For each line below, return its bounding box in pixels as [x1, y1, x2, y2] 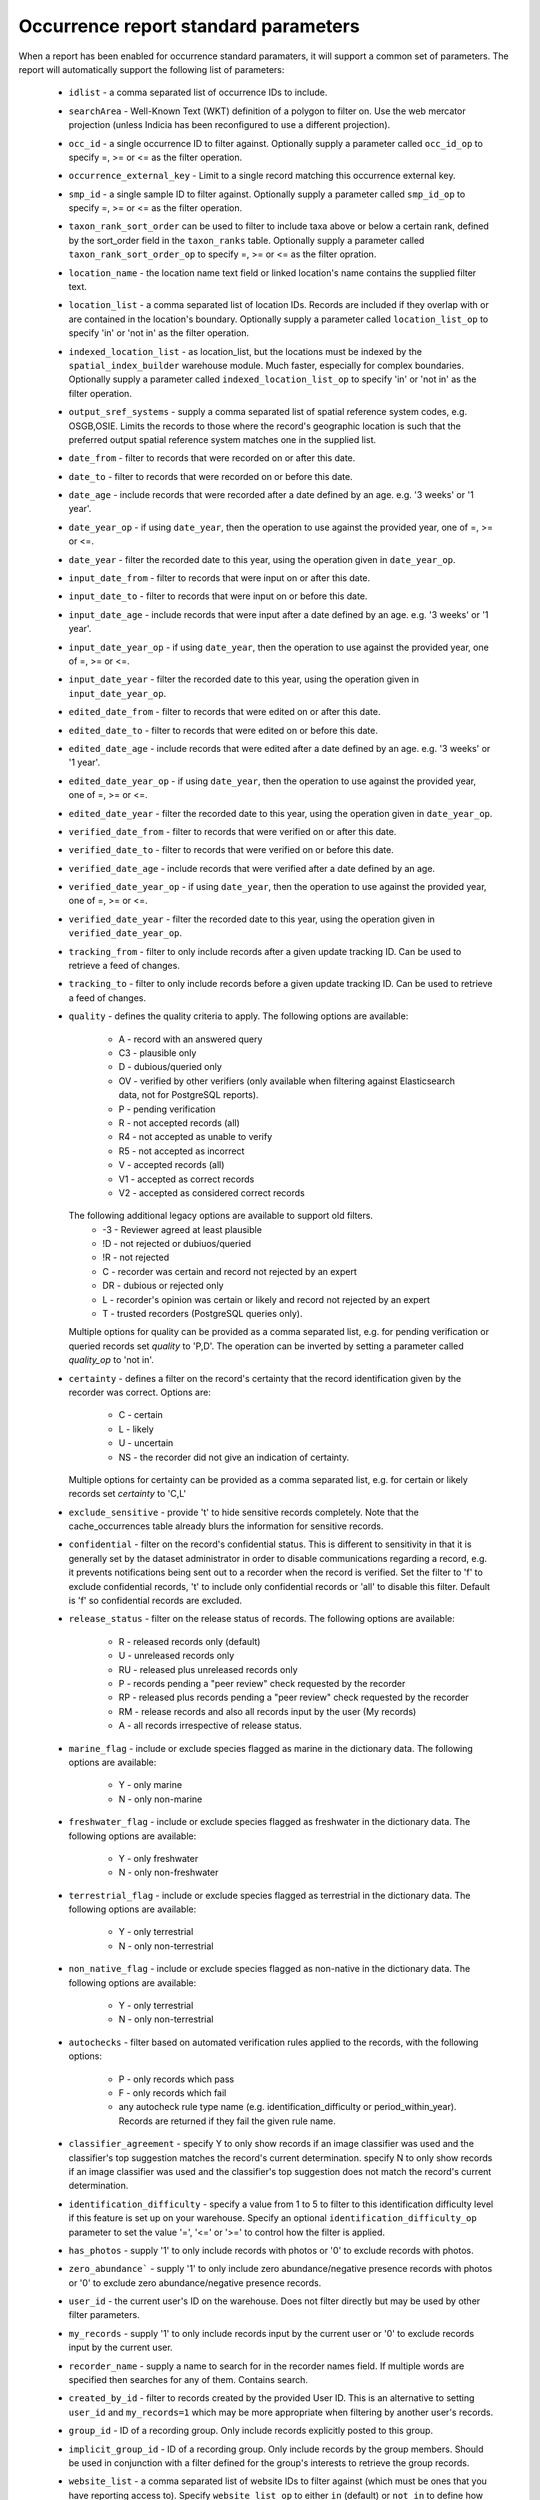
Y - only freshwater [118, 1852, 199, 1864]
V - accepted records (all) [118, 1159, 225, 1171]
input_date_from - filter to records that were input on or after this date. [68, 572, 371, 584]
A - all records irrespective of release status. [118, 1720, 302, 1732]
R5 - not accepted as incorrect [118, 1145, 245, 1157]
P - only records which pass [118, 2073, 235, 2085]
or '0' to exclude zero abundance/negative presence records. [68, 2276, 322, 2289]
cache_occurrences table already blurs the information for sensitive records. [68, 1520, 384, 1532]
